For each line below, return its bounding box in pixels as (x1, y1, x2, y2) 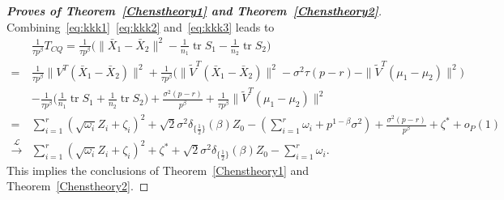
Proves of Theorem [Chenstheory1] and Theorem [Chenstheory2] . (6, 2, 382, 19)
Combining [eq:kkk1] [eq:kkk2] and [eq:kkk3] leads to (6, 18, 275, 35)
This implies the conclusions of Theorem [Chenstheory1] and (6, 161, 310, 178)
